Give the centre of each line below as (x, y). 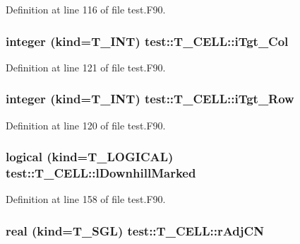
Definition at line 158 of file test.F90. (86, 199)
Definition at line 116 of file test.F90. (86, 9)
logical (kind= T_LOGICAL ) (90, 157)
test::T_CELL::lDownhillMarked (101, 173)
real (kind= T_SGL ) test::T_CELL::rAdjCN (135, 230)
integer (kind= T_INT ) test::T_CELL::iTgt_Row (150, 99)
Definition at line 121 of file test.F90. (86, 67)
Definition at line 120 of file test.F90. (86, 125)
